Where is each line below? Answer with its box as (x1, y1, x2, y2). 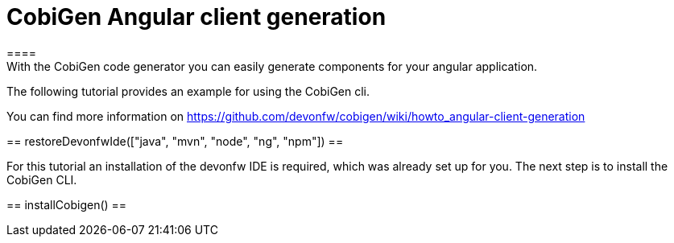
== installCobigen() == (6, 197, 127, 212)
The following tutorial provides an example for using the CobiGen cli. (6, 84, 370, 98)
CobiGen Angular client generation (6, 3, 387, 31)
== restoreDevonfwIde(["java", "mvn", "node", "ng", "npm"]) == (6, 134, 344, 148)
